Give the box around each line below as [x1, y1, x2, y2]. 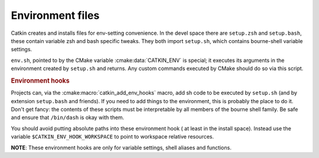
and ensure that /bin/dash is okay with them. [11, 114, 125, 121]
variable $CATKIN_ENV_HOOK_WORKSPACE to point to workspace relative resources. [11, 133, 214, 140]
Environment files [11, 9, 100, 22]
